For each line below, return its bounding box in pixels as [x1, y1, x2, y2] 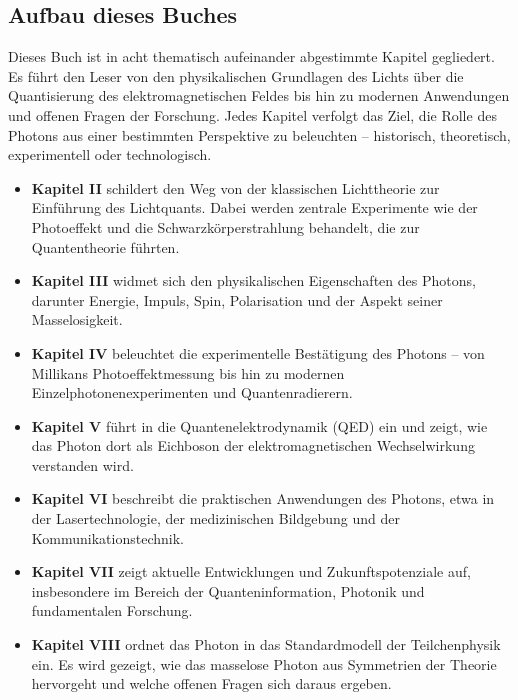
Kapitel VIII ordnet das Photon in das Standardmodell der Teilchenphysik [31, 634, 501, 655]
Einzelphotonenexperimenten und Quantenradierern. [31, 382, 353, 403]
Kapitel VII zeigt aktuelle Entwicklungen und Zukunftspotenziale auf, [31, 561, 471, 582]
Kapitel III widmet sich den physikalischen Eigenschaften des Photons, [31, 270, 476, 291]
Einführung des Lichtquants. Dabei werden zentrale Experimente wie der [31, 197, 478, 218]
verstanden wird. [31, 454, 134, 475]
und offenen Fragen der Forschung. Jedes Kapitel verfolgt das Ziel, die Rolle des [8, 104, 497, 125]
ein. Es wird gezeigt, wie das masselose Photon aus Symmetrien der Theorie [31, 653, 497, 674]
